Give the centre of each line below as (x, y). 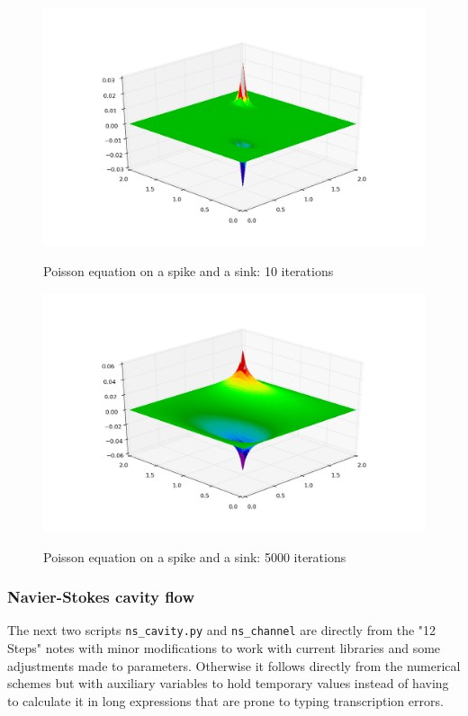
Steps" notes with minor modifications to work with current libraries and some (224, 648)
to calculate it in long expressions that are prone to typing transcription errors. (225, 700)
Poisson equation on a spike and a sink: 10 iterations (189, 271)
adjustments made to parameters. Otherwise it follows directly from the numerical (234, 665)
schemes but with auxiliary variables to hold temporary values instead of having (228, 683)
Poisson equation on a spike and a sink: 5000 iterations (195, 556)
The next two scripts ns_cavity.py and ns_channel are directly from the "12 (222, 630)
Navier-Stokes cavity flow (101, 597)
